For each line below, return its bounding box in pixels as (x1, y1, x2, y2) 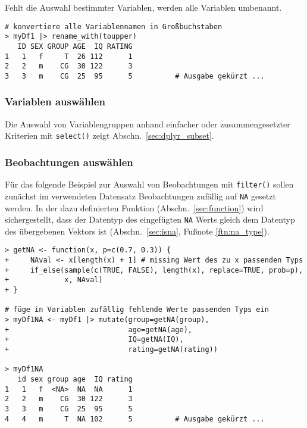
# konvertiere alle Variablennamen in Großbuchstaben (5, 22, 223, 31)
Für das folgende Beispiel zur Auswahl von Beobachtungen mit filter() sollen (5, 178, 294, 190)
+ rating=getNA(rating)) (5, 345, 218, 354)
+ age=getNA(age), (5, 325, 192, 334)
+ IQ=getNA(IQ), (5, 335, 184, 344)
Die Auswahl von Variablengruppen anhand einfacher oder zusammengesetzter (5, 117, 290, 130)
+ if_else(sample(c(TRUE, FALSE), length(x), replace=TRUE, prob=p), (5, 265, 303, 274)
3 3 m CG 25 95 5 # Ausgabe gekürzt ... (5, 71, 265, 80)
